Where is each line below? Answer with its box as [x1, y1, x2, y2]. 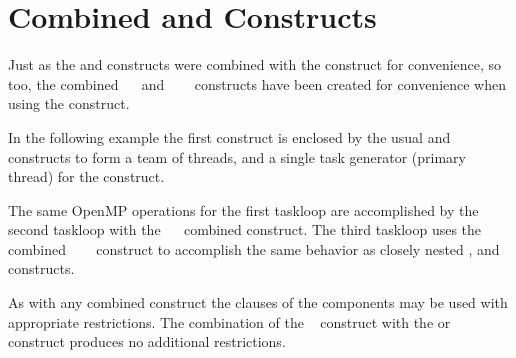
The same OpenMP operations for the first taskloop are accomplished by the [8, 199, 479, 220]
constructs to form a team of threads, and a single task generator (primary [8, 146, 466, 167]
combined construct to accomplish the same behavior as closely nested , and [8, 238, 500, 259]
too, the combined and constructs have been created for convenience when [8, 73, 507, 94]
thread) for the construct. [8, 166, 165, 187]
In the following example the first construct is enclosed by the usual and [8, 126, 451, 147]
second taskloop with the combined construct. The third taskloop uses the [8, 219, 482, 240]
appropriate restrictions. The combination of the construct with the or [8, 311, 451, 332]
